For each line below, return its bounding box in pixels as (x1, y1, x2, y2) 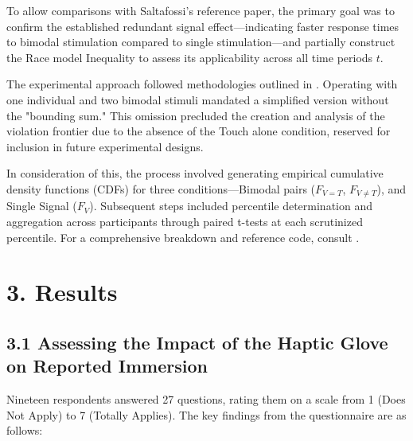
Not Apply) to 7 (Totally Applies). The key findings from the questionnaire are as (6, 406, 407, 423)
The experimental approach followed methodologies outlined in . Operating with (6, 76, 398, 92)
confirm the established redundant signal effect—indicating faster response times (6, 18, 399, 34)
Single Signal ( (6, 197, 77, 214)
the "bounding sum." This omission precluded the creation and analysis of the (6, 107, 385, 123)
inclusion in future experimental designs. (6, 138, 204, 154)
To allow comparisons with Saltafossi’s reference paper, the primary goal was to (6, 2, 395, 18)
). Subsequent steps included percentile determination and (89, 197, 372, 214)
